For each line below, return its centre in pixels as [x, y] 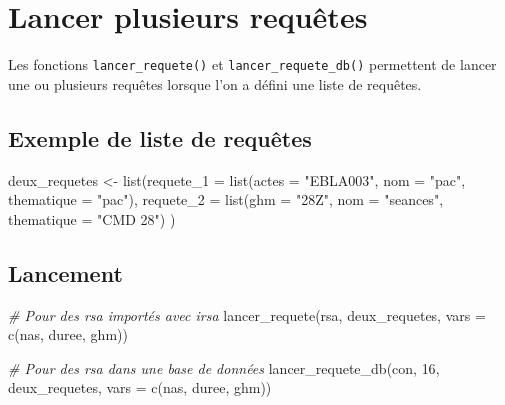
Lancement [65, 272]
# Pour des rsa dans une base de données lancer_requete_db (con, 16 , [224, 367]
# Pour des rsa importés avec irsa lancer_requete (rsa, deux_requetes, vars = [247, 314]
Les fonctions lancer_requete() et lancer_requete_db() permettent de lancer [252, 64]
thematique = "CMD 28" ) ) [92, 218]
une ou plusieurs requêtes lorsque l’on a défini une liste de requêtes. [215, 83]
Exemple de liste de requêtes [160, 137]
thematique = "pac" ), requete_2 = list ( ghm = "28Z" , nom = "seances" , [226, 199]
